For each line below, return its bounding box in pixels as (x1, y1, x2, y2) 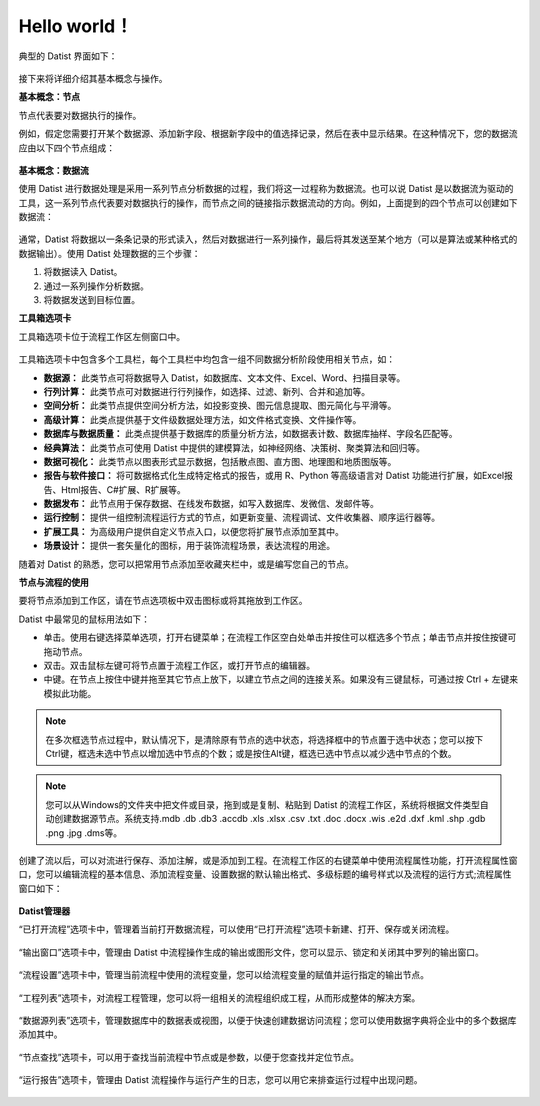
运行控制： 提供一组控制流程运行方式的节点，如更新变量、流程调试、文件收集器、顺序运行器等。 (43, 511, 440, 524)
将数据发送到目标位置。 (43, 294, 140, 306)
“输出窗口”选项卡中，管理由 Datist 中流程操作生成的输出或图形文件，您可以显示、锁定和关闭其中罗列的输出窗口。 (18, 946, 485, 958)
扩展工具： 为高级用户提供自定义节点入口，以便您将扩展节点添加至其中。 (43, 525, 344, 537)
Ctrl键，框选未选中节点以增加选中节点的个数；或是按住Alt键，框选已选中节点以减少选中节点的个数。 (45, 747, 457, 759)
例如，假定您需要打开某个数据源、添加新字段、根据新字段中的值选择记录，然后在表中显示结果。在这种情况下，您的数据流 (18, 128, 518, 140)
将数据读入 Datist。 (43, 266, 123, 278)
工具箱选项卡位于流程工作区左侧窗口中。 (18, 330, 185, 342)
